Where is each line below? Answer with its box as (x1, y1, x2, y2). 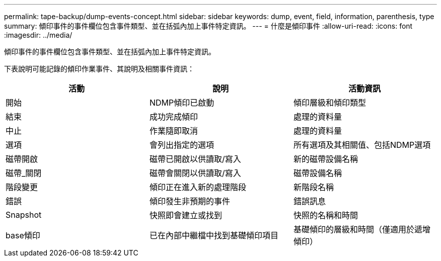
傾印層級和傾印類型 (293, 98, 366, 108)
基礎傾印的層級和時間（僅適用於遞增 (293, 224, 430, 234)
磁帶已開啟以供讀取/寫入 (149, 154, 241, 164)
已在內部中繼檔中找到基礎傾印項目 (149, 230, 278, 240)
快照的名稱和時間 (293, 210, 358, 220)
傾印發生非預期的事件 (149, 196, 230, 206)
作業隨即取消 (149, 126, 198, 136)
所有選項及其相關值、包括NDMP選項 (293, 140, 431, 150)
